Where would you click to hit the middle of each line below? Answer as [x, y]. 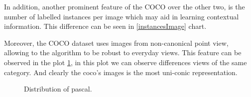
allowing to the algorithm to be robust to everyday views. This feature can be [123, 52]
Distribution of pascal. [58, 89]
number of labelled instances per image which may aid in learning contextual [122, 16]
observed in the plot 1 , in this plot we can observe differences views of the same [125, 62]
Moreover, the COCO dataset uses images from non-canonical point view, [116, 43]
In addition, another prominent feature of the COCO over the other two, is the [125, 6]
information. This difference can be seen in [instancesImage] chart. [105, 26]
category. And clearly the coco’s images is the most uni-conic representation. [121, 72]
